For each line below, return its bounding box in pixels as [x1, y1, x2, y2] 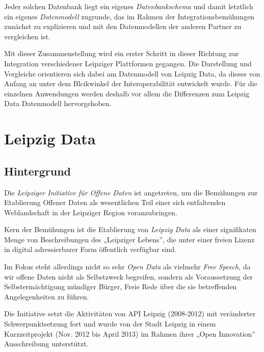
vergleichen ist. [4, 31, 50, 41]
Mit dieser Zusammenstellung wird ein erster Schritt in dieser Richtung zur [4, 48, 239, 59]
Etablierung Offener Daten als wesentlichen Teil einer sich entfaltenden [4, 197, 226, 208]
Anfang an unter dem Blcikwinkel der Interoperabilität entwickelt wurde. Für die [4, 78, 257, 89]
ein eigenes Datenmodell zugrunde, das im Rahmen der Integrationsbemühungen [4, 11, 255, 21]
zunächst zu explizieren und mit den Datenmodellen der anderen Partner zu [4, 21, 242, 32]
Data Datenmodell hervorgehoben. [4, 98, 112, 109]
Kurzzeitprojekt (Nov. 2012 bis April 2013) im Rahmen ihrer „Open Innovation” [4, 328, 255, 339]
